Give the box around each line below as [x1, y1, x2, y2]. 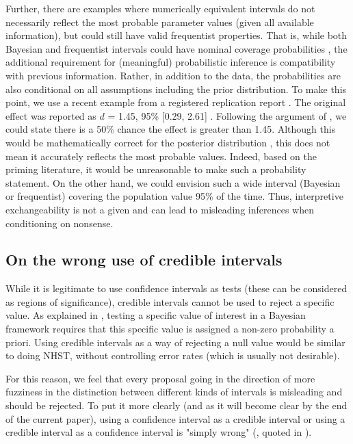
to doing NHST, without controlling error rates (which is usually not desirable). [5, 348, 340, 363]
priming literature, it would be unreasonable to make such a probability [5, 162, 306, 177]
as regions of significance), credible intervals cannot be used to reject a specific [5, 294, 335, 309]
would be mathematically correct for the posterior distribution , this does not [5, 135, 330, 149]
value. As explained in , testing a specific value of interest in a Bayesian [5, 308, 306, 322]
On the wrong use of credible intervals [5, 249, 283, 270]
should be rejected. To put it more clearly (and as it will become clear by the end [5, 398, 348, 413]
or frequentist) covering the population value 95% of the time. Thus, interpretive [5, 189, 343, 203]
